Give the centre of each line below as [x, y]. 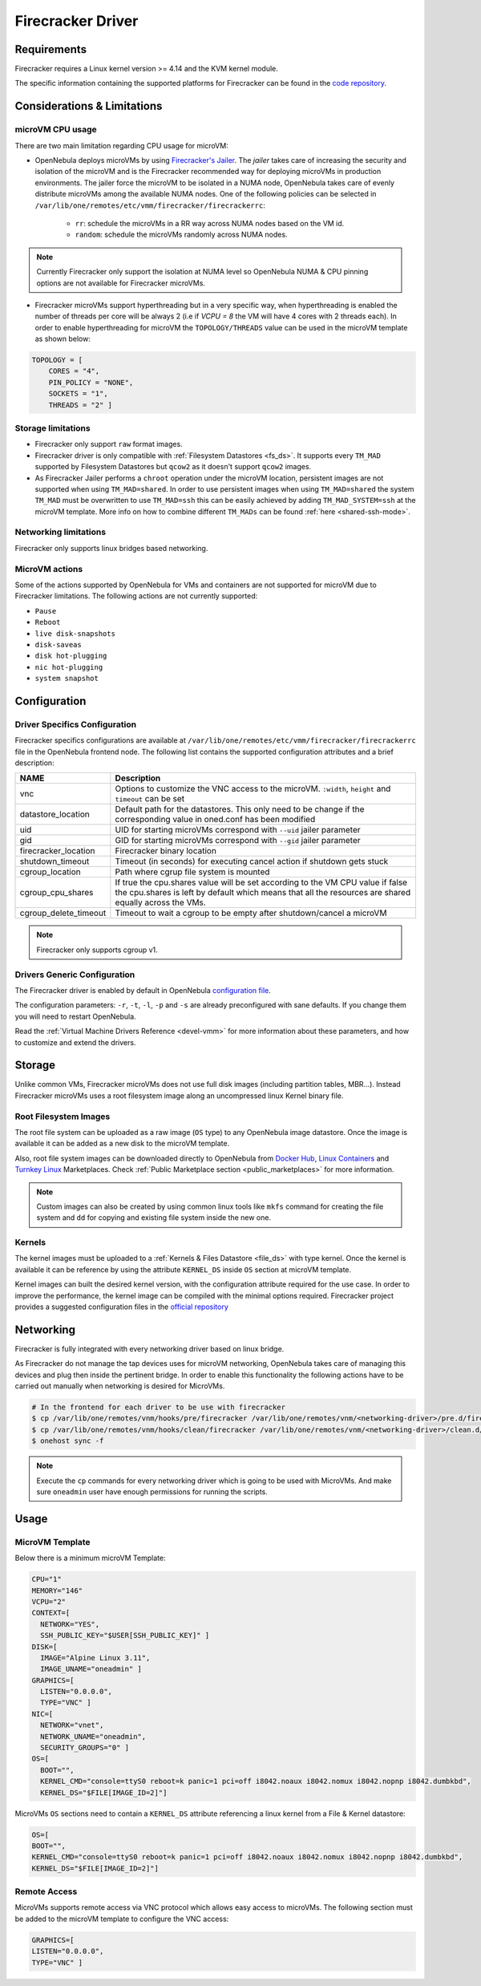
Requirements [51, 49]
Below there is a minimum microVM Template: [90, 1558]
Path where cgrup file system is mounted [192, 872]
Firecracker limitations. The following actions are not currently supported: [136, 596]
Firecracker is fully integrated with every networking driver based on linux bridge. [150, 1348]
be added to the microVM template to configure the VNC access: [122, 1919]
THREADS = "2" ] [80, 405]
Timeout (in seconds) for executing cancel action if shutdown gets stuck [252, 861]
